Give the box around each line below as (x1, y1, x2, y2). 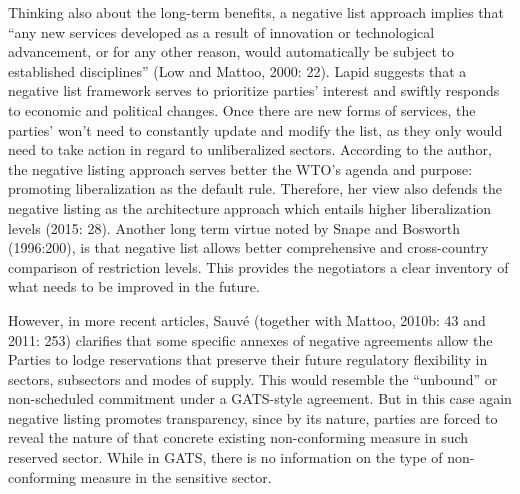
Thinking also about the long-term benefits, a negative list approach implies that (8, 2, 504, 22)
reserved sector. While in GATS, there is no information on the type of (8, 447, 443, 468)
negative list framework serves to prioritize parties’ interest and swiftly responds (8, 80, 500, 101)
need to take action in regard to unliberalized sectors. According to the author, (8, 139, 492, 160)
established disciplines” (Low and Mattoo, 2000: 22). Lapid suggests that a (8, 60, 467, 81)
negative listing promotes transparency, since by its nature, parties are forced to (8, 407, 498, 428)
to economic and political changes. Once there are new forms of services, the (8, 99, 476, 120)
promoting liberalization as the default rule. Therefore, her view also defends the (8, 178, 502, 199)
